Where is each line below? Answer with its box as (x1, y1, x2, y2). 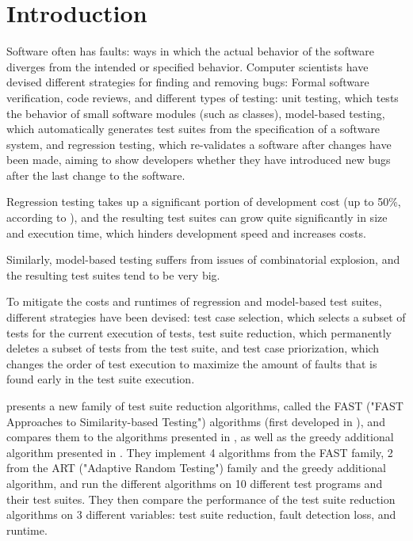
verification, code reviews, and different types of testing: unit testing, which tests (6, 89, 399, 105)
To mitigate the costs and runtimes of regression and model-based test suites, (6, 293, 382, 310)
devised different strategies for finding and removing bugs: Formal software (6, 74, 369, 90)
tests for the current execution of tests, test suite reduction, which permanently (6, 324, 392, 341)
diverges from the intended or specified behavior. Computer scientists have (6, 58, 369, 74)
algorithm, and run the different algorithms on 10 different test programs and (6, 474, 383, 491)
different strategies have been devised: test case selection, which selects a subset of (6, 309, 406, 326)
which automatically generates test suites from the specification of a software (6, 120, 380, 137)
